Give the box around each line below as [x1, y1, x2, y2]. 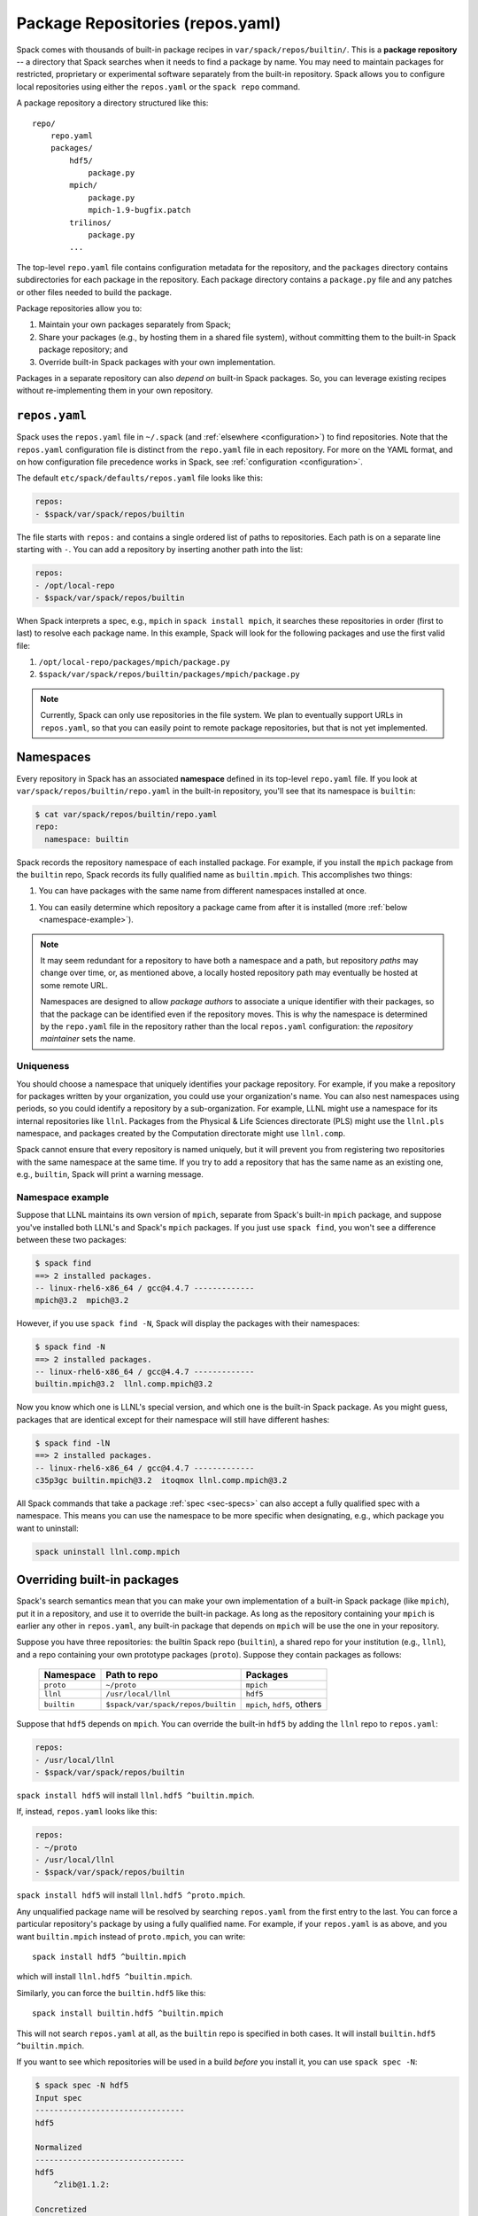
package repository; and [38, 344, 128, 355]
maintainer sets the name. [40, 1034, 136, 1044]
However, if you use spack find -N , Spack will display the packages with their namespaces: [16, 1318, 360, 1329]
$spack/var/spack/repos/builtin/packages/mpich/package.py [38, 669, 301, 680]
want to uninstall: [16, 1523, 79, 1533]
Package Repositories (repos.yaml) [16, 13, 281, 33]
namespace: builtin [44, 834, 129, 844]
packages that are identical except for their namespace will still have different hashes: [16, 1414, 330, 1424]
